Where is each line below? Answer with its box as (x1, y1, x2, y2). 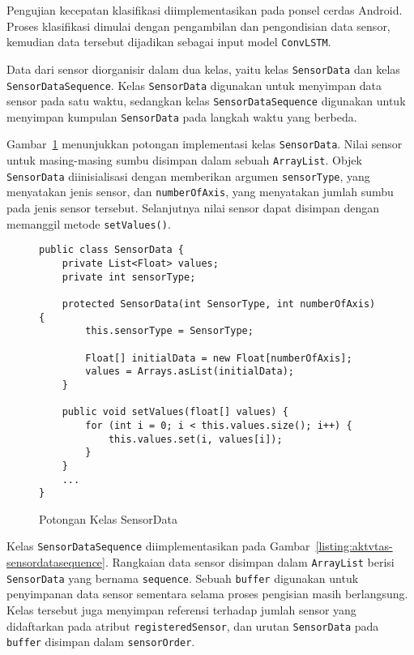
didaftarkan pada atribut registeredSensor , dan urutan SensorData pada (6, 617, 379, 634)
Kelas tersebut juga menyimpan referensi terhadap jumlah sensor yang (6, 601, 356, 618)
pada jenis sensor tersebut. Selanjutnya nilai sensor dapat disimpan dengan (6, 199, 379, 216)
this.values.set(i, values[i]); (108, 433, 283, 445)
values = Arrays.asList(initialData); (85, 366, 294, 378)
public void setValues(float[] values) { (62, 406, 288, 418)
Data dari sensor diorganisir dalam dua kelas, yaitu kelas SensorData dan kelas (6, 60, 400, 77)
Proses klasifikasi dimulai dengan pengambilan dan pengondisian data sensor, (6, 17, 391, 34)
